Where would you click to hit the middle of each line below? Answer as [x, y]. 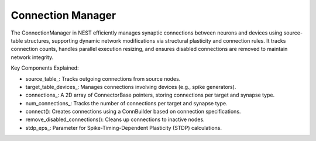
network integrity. [32, 57]
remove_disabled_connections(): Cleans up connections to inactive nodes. [115, 119]
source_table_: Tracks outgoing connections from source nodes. [103, 78]
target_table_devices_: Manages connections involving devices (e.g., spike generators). [131, 87]
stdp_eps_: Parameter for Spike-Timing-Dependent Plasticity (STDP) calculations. [124, 128]
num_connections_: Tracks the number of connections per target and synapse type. [126, 103]
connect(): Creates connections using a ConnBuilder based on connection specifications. [133, 112]
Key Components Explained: [45, 68]
